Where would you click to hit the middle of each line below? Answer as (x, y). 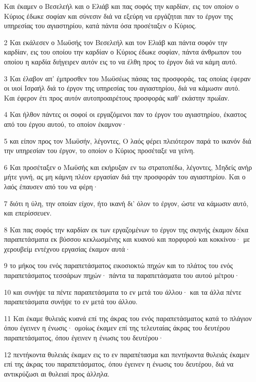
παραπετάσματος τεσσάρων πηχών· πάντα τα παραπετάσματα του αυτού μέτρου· (122, 275)
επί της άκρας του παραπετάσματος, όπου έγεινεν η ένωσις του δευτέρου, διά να (119, 364)
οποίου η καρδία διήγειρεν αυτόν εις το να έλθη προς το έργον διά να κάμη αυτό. (121, 61)
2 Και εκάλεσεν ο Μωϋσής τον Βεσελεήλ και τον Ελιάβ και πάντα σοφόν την (116, 42)
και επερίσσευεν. (28, 213)
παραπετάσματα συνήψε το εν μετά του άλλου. (71, 301)
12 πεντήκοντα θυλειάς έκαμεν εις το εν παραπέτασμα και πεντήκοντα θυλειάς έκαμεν (127, 354)
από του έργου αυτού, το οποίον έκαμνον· (65, 124)
